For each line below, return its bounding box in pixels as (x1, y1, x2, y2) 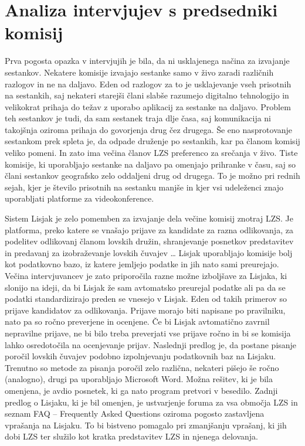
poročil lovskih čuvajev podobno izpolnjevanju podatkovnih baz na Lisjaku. (5, 350, 276, 362)
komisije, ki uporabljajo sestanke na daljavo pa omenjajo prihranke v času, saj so (5, 158, 296, 170)
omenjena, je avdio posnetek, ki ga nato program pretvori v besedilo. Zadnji (5, 384, 278, 396)
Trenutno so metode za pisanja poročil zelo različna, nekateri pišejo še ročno (5, 361, 279, 373)
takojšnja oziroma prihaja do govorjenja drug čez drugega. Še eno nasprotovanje (5, 123, 293, 135)
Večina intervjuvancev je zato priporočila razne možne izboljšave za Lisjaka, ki (5, 270, 287, 281)
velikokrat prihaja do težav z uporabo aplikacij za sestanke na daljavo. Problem (5, 100, 291, 113)
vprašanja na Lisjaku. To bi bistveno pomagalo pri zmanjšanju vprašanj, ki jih (5, 418, 287, 431)
